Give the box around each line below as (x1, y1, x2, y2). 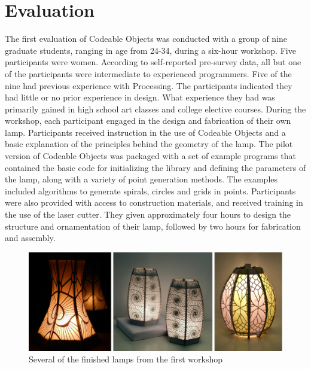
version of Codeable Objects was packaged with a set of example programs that (5, 150, 296, 162)
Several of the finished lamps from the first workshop (29, 353, 223, 365)
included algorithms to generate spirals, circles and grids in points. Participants (5, 184, 296, 197)
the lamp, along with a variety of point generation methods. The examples (5, 173, 278, 185)
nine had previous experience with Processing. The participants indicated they (5, 79, 292, 92)
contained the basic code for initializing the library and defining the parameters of (5, 161, 306, 173)
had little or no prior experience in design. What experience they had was (5, 91, 275, 103)
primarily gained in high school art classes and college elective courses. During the (5, 102, 306, 115)
